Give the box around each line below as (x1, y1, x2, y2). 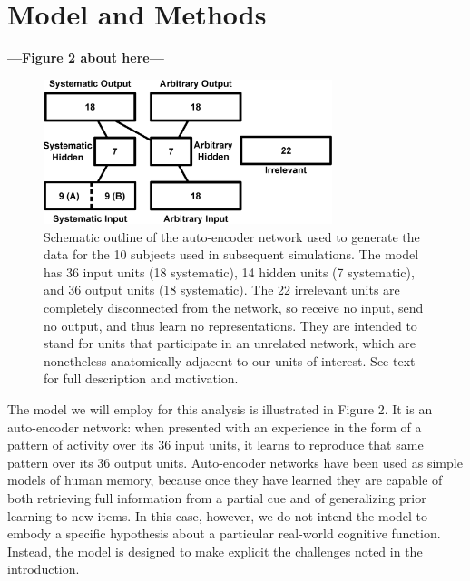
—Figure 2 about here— (7, 48, 164, 67)
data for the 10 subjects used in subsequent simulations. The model (44, 245, 419, 264)
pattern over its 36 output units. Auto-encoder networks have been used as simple (7, 452, 463, 471)
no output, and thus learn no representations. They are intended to (44, 315, 417, 334)
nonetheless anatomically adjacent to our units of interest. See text (44, 351, 416, 370)
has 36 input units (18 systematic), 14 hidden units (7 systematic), (44, 262, 415, 281)
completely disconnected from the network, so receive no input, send (44, 297, 424, 316)
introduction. (7, 559, 80, 578)
